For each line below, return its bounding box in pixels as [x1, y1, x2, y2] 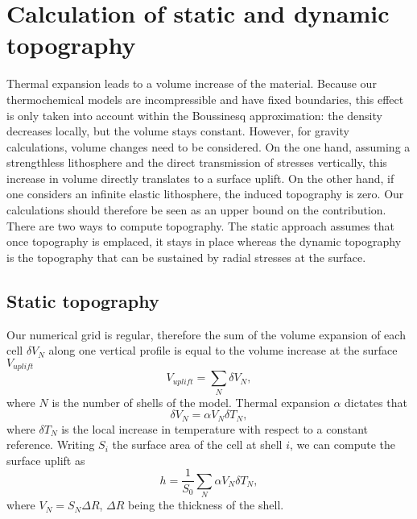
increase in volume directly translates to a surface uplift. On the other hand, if [6, 169, 394, 186]
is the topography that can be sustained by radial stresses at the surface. [6, 248, 366, 265]
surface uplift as [6, 451, 85, 468]
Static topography [6, 288, 159, 313]
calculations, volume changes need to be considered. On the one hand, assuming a [6, 138, 411, 155]
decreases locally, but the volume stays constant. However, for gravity [6, 122, 349, 139]
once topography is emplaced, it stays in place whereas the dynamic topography [6, 233, 402, 250]
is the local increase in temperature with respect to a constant [61, 420, 368, 437]
